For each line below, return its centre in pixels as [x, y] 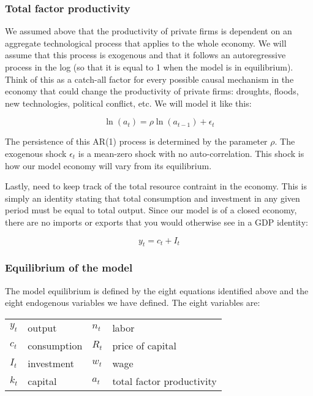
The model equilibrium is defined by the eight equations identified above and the [157, 290]
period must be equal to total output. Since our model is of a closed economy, [151, 210]
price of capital [144, 345]
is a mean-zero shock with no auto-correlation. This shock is [191, 153]
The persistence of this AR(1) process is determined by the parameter [136, 141]
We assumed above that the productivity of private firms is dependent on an [149, 31]
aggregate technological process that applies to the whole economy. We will [146, 43]
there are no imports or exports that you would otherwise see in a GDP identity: [156, 222]
